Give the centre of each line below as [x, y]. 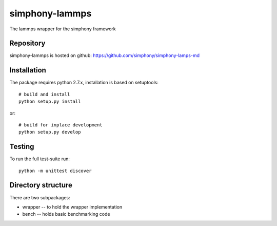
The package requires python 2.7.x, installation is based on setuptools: [84, 83]
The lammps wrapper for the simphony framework [63, 29]
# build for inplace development [61, 125]
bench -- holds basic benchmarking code [66, 214]
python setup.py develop [50, 132]
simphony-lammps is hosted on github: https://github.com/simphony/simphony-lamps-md [105, 55]
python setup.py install [50, 102]
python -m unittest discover [55, 171]
